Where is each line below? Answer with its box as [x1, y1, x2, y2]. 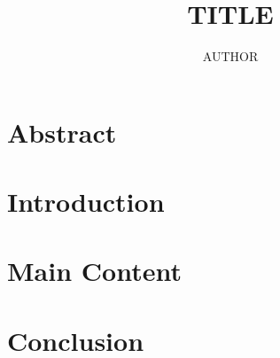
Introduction [7, 183, 165, 220]
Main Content [7, 253, 182, 289]
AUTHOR [202, 47, 259, 66]
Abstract [7, 113, 117, 150]
